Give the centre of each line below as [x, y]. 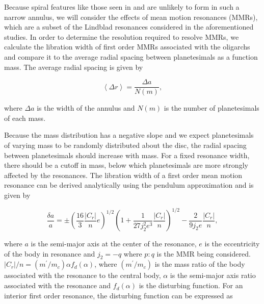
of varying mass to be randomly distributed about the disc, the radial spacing [125, 145]
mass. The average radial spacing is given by [74, 67]
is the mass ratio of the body [200, 264]
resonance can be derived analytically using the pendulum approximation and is [129, 185]
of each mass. [25, 118]
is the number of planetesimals [212, 108]
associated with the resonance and [58, 285]
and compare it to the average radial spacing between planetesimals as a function [131, 56]
